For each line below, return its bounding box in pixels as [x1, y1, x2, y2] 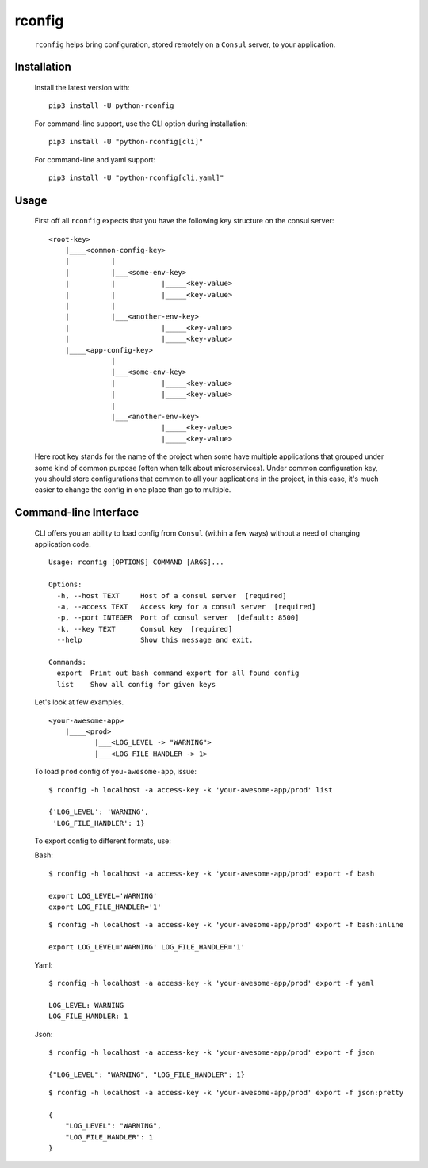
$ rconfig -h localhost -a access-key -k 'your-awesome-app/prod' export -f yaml [48, 979, 375, 987]
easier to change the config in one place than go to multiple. [34, 485, 231, 494]
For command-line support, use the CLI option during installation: [34, 119, 248, 128]
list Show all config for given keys [56, 680, 216, 689]
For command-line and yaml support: [34, 155, 156, 164]
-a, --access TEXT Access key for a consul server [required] [56, 602, 316, 612]
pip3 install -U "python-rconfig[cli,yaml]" [48, 173, 225, 182]
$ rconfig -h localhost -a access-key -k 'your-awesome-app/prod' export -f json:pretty [48, 1088, 404, 1097]
